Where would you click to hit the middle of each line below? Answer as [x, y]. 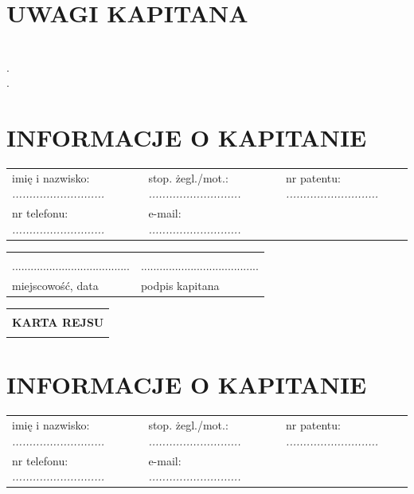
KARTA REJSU [58, 321]
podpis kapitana [180, 285]
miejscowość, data [55, 285]
